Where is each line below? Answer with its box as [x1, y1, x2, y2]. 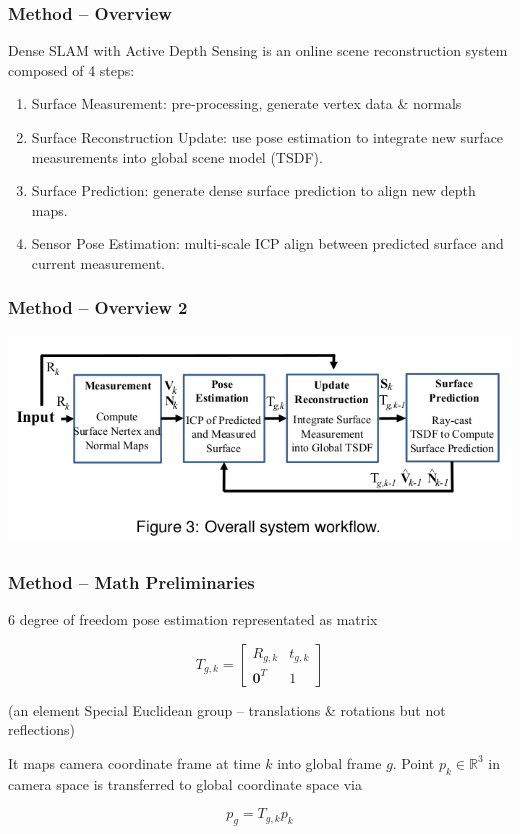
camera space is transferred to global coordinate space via [8, 773, 362, 794]
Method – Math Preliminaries [8, 569, 255, 594]
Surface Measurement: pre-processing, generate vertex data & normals [31, 93, 462, 114]
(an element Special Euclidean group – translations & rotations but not [8, 699, 446, 720]
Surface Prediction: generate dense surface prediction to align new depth [31, 180, 476, 201]
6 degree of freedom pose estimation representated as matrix [8, 609, 378, 630]
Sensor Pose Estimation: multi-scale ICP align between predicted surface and [31, 233, 504, 254]
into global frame [277, 752, 382, 773]
